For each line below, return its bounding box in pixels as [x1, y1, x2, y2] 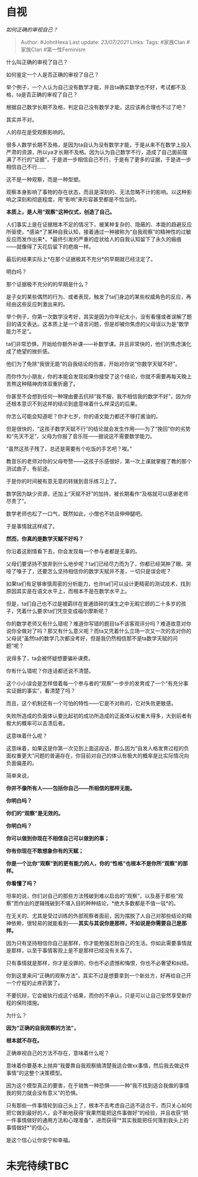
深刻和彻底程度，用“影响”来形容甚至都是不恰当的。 [16, 195, 140, 202]
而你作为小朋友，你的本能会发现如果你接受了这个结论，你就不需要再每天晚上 [6, 372, 192, 380]
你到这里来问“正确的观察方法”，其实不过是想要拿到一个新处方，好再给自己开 [6, 972, 192, 979]
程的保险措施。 [6, 999, 42, 1006]
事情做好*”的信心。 [6, 1124, 53, 1131]
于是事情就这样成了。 [6, 522, 58, 529]
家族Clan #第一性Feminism [20, 45, 86, 53]
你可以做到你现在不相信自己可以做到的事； [6, 835, 110, 842]
